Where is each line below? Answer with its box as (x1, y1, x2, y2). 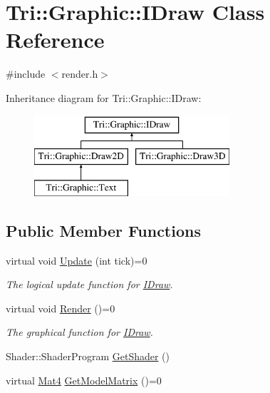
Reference (6, 25, 105, 54)
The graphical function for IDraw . (6, 325, 153, 340)
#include (6, 66, 46, 81)
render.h (61, 66, 98, 81)
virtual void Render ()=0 (6, 300, 115, 315)
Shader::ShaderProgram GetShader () (6, 349, 170, 364)
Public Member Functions (6, 219, 201, 241)
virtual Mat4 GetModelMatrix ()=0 (6, 372, 162, 387)
